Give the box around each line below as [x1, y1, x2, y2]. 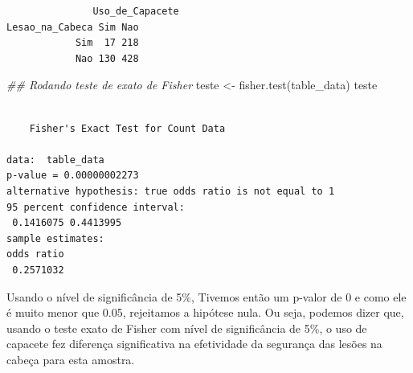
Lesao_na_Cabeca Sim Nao [6, 21, 139, 33]
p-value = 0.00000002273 [6, 170, 139, 182]
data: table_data [6, 154, 104, 166]
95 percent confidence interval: [6, 201, 185, 213]
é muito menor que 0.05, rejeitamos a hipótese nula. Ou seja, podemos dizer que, [6, 304, 404, 321]
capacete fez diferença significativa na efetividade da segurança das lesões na [6, 335, 382, 352]
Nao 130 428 [75, 52, 139, 64]
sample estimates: [6, 232, 104, 244]
